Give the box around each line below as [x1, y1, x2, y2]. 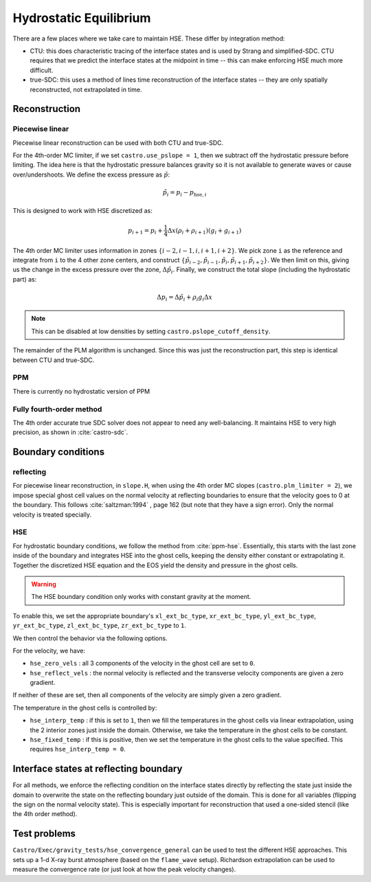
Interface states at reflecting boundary [12, 763, 183, 775]
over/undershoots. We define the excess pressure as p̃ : [12, 170, 170, 179]
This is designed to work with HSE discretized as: [12, 206, 153, 214]
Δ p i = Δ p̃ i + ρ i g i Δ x [157, 293, 213, 302]
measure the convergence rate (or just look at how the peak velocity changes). [12, 866, 236, 874]
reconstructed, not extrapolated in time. [30, 85, 142, 93]
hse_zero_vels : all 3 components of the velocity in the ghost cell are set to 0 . [30, 659, 256, 668]
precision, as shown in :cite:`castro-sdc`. [12, 428, 128, 436]
